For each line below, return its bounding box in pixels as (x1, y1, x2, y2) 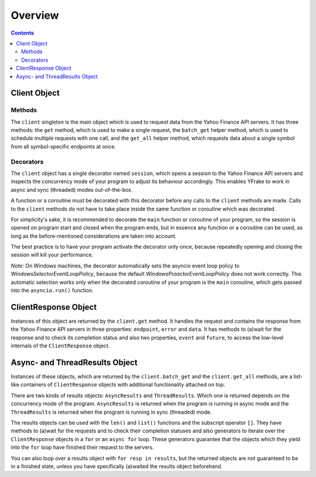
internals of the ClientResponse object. (11, 342, 111, 349)
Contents (11, 29, 35, 36)
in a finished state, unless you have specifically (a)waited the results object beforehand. (11, 462, 223, 469)
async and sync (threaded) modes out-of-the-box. (11, 186, 133, 193)
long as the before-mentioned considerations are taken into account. (11, 232, 177, 239)
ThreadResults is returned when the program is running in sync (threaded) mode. (11, 408, 212, 415)
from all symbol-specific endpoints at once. (11, 143, 116, 150)
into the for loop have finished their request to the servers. (11, 444, 154, 451)
